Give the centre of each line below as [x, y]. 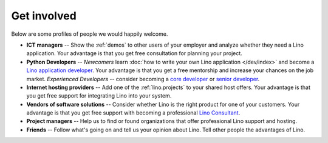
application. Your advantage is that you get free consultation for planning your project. [134, 53]
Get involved [44, 16]
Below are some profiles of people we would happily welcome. [90, 34]
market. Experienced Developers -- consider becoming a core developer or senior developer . [143, 79]
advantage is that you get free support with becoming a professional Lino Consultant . [133, 113]
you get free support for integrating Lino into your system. [99, 96]
